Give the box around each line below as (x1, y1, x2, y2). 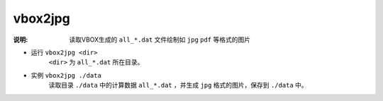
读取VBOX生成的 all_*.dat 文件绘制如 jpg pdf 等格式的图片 (69, 35, 251, 44)
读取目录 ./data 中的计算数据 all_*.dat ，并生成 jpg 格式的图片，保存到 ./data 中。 (48, 81, 308, 90)
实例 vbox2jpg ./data (30, 71, 102, 79)
